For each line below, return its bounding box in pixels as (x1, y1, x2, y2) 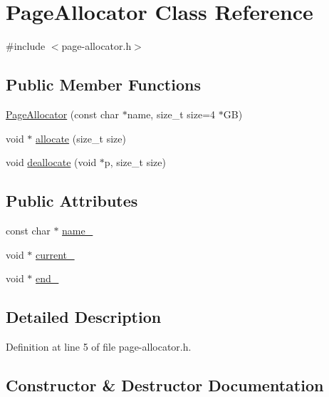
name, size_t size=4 (127, 106, 216, 121)
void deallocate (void (6, 155, 97, 170)
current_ (36, 247, 75, 262)
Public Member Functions (6, 73, 201, 96)
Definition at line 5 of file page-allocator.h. (6, 339, 192, 354)
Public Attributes (6, 190, 138, 212)
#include (6, 38, 46, 53)
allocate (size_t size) (36, 130, 126, 145)
